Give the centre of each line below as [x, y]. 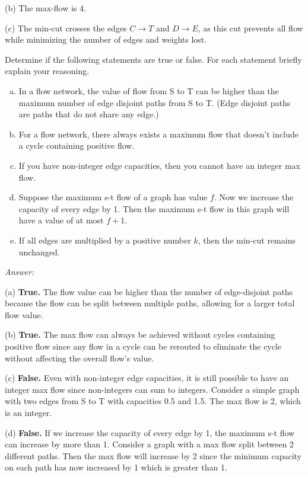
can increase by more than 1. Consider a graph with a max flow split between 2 [149, 444]
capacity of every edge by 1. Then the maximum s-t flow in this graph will [154, 208]
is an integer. [28, 413]
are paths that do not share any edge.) [89, 114]
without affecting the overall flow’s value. [80, 358]
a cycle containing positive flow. [77, 145]
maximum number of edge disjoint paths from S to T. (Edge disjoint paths [155, 102]
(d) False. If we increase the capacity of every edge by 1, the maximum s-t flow [150, 432]
